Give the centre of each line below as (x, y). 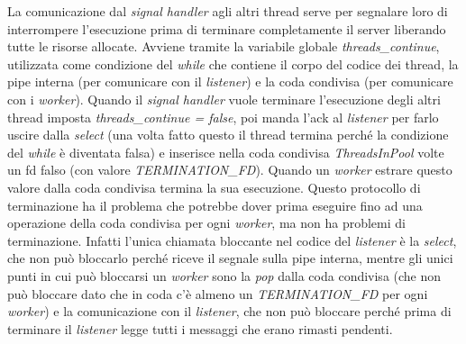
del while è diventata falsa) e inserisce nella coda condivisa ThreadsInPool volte (226, 152)
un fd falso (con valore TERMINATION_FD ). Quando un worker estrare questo (230, 170)
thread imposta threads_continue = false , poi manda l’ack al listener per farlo (223, 117)
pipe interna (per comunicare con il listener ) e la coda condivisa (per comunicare (230, 81)
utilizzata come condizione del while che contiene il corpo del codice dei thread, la (233, 63)
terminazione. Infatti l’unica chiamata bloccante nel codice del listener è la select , (232, 240)
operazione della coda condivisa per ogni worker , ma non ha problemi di (206, 223)
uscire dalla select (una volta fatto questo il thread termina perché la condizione (228, 135)
